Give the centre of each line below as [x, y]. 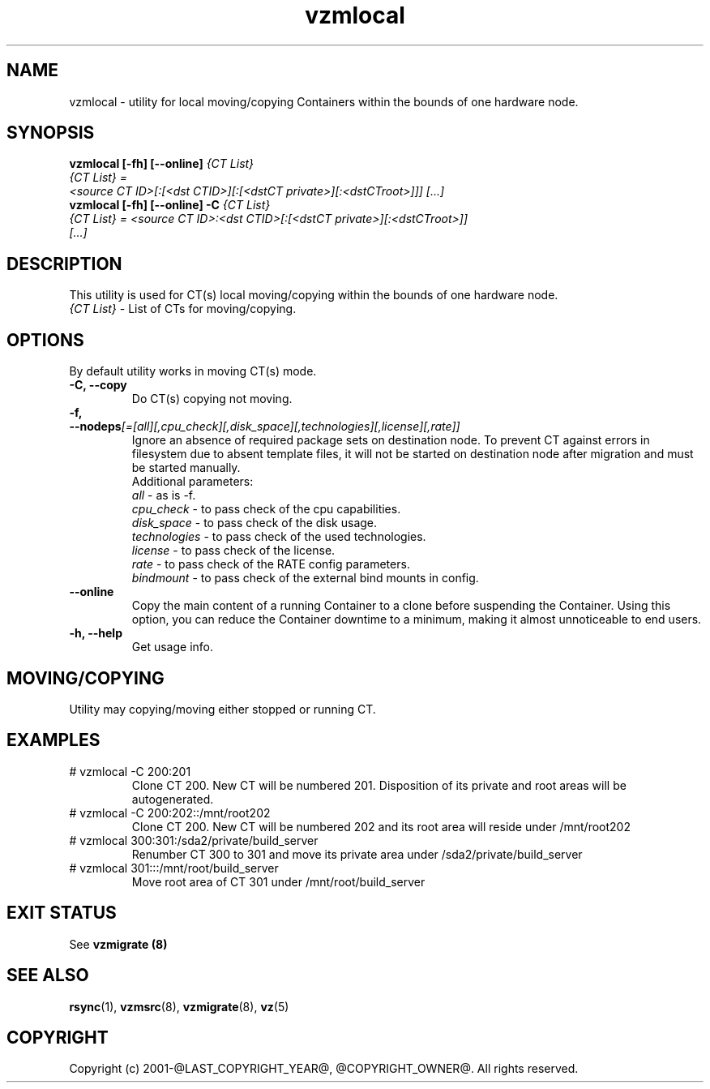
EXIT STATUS [62, 913]
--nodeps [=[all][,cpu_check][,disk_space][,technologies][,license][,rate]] [265, 427]
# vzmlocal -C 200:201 [130, 771]
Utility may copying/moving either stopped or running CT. [222, 709]
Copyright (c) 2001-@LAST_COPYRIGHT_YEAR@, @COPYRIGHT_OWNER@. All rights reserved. [324, 1069]
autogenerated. [173, 799]
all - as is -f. [164, 495]
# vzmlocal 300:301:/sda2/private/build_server [194, 840]
